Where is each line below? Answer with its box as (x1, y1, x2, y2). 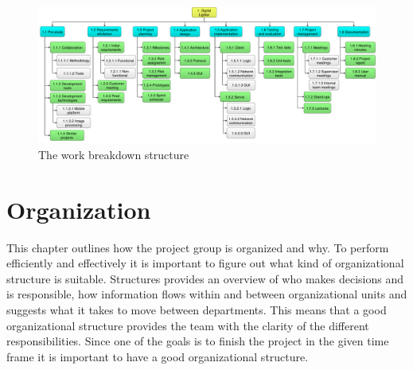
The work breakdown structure (38, 146, 189, 162)
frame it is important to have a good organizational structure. (6, 348, 309, 364)
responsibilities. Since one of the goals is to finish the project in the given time (6, 333, 389, 349)
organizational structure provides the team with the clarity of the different (6, 317, 369, 333)
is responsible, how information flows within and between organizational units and (6, 286, 407, 302)
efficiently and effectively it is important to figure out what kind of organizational (6, 255, 404, 271)
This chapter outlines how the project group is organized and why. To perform (6, 239, 389, 255)
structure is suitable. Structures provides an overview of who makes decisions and (6, 270, 403, 286)
